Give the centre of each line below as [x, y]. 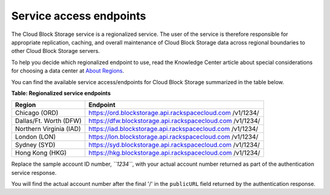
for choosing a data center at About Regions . [68, 71]
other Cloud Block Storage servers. [56, 51]
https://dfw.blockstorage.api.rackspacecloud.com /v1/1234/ [174, 121]
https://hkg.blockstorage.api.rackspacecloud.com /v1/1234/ [174, 153]
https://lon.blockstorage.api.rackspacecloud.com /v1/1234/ [173, 137]
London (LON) [35, 137]
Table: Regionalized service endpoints [61, 93]
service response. [34, 172]
